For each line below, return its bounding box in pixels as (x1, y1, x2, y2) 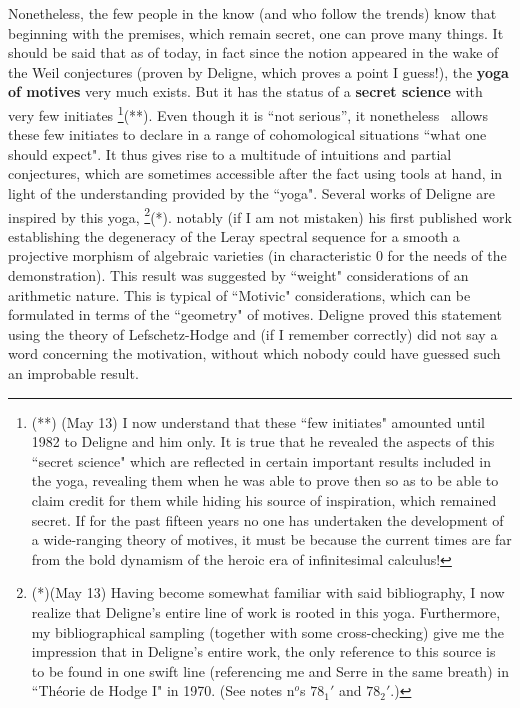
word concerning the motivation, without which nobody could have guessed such (8, 343, 501, 364)
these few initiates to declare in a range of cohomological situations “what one (8, 124, 487, 145)
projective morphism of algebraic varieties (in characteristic (8, 245, 372, 266)
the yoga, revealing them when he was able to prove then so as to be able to (31, 470, 499, 491)
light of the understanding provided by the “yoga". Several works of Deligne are (8, 183, 495, 203)
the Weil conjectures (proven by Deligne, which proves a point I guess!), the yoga (8, 61, 509, 82)
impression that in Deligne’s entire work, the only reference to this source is (31, 641, 496, 662)
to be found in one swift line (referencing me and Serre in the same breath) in (31, 660, 509, 681)
